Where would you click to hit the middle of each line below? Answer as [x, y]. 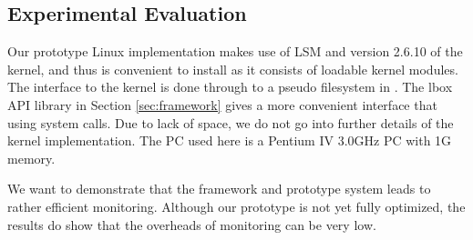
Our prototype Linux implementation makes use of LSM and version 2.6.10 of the [235, 51]
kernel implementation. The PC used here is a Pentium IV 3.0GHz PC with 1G [230, 140]
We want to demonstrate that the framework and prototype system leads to [219, 189]
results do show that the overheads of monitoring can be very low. [192, 224]
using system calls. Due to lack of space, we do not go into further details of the [231, 122]
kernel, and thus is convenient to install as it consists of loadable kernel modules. [233, 69]
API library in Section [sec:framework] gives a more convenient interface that [222, 104]
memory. [31, 158]
